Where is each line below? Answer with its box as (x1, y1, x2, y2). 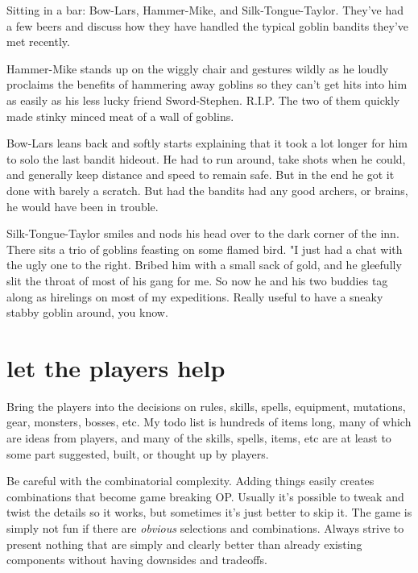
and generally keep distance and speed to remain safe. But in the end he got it (6, 166, 395, 183)
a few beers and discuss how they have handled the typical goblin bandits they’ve (6, 17, 408, 34)
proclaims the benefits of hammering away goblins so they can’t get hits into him (6, 76, 408, 93)
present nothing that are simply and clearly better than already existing (6, 535, 362, 552)
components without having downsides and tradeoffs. (6, 551, 267, 568)
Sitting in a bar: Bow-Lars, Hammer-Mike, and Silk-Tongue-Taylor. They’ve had (6, 2, 404, 18)
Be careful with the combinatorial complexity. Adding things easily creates (6, 472, 375, 489)
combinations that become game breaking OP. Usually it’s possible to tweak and (6, 488, 404, 504)
